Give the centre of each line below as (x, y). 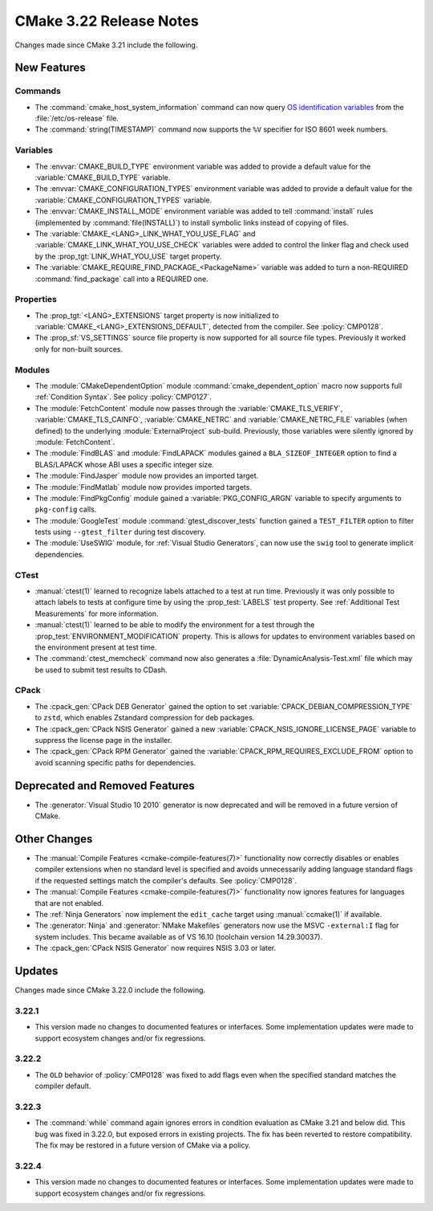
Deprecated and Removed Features (105, 786)
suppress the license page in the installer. (103, 740)
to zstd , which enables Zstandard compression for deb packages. (145, 718)
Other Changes (54, 839)
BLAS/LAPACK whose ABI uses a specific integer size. (124, 464)
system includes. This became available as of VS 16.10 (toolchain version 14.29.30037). (179, 936)
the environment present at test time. (96, 647)
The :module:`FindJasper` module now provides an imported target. (147, 476)
